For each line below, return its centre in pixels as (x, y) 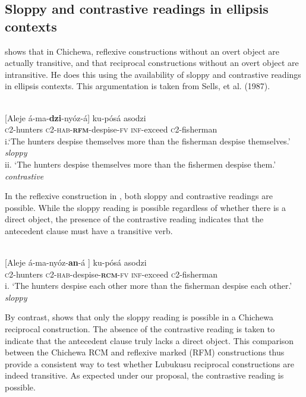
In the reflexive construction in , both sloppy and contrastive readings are (139, 196)
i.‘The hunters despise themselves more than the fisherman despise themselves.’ (148, 141)
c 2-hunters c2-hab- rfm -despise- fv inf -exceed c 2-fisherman (111, 129)
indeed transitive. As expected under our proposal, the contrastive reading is (144, 375)
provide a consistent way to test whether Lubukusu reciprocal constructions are (149, 363)
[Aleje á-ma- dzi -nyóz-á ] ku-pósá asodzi (75, 117)
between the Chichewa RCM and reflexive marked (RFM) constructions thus (145, 352)
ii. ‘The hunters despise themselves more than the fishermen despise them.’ (141, 164)
